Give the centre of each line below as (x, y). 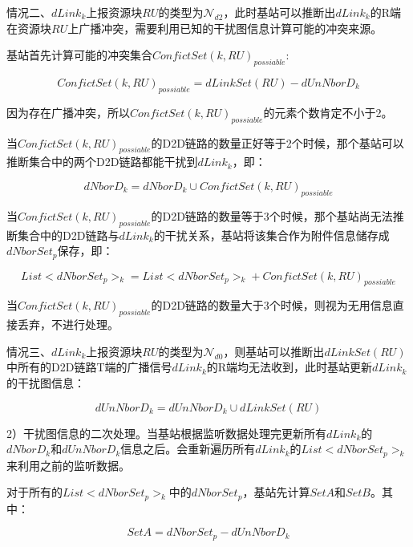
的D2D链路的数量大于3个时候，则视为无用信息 (272, 305)
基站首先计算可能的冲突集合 (79, 55)
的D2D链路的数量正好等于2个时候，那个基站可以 (277, 142)
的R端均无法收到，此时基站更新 (290, 367)
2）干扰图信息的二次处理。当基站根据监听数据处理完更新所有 (166, 433)
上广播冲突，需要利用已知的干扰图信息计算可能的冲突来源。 (225, 28)
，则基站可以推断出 (274, 351)
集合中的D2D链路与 (68, 235)
